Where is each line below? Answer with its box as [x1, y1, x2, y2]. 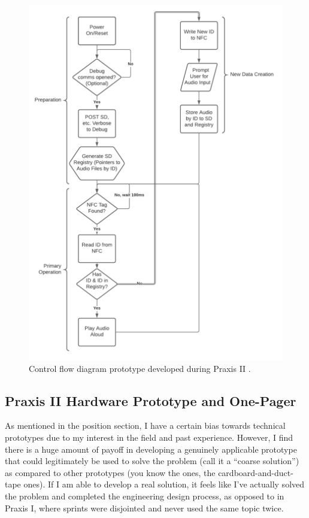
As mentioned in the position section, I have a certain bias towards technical [5, 419, 286, 432]
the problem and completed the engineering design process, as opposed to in [5, 489, 284, 502]
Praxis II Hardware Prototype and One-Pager [5, 391, 296, 410]
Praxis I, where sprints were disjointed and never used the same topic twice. [5, 501, 284, 514]
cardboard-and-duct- [218, 466, 293, 478]
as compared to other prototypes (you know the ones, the [5, 466, 216, 478]
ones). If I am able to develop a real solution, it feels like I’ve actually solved [23, 478, 305, 490]
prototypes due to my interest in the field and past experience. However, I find [5, 431, 293, 443]
